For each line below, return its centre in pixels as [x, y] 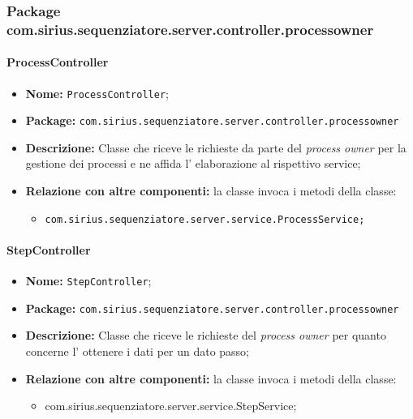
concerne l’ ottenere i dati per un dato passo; [138, 351]
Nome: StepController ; [88, 281]
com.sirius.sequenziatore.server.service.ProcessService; [205, 219]
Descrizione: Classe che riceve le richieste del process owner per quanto [206, 335]
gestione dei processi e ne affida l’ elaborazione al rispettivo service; [193, 163]
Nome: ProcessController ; [97, 93]
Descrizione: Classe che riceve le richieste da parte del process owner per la [216, 147]
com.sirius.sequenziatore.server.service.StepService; [171, 406]
